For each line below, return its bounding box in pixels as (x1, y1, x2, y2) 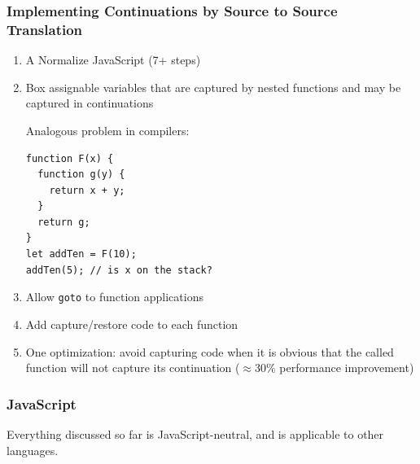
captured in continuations (25, 94, 154, 112)
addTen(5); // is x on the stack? (25, 264, 212, 276)
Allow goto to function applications (25, 288, 203, 305)
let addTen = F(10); (25, 248, 137, 260)
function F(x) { (25, 152, 114, 164)
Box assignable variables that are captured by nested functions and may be (25, 78, 401, 95)
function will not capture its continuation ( (25, 359, 240, 376)
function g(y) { (37, 169, 125, 181)
